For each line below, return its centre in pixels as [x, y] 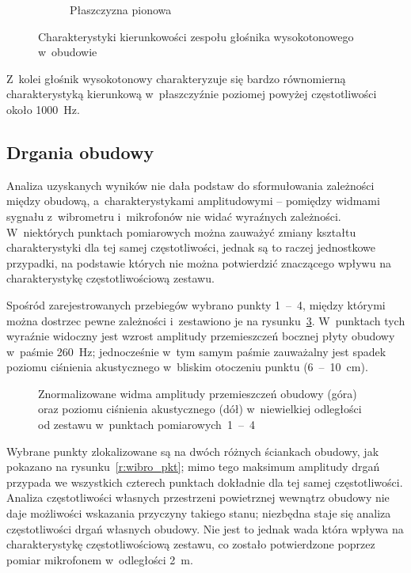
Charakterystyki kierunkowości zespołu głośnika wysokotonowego [196, 36]
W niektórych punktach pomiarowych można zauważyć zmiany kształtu [181, 231]
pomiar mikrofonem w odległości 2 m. [100, 559]
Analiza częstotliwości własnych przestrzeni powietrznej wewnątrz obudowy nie [198, 497]
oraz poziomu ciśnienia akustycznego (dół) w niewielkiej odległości [200, 409]
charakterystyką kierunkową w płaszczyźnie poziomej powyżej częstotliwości [192, 94]
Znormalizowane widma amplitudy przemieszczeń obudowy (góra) [198, 393]
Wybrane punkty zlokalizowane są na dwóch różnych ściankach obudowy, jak [193, 451]
